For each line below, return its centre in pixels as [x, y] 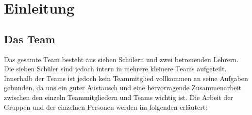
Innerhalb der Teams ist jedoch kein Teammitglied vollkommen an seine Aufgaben [126, 78]
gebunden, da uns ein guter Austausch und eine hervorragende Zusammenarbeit [123, 88]
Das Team [30, 39]
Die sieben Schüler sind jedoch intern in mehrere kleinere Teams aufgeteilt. [115, 69]
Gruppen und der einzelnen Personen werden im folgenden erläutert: [106, 107]
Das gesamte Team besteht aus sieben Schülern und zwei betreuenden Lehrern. [121, 59]
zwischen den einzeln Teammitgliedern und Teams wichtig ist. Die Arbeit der [118, 97]
